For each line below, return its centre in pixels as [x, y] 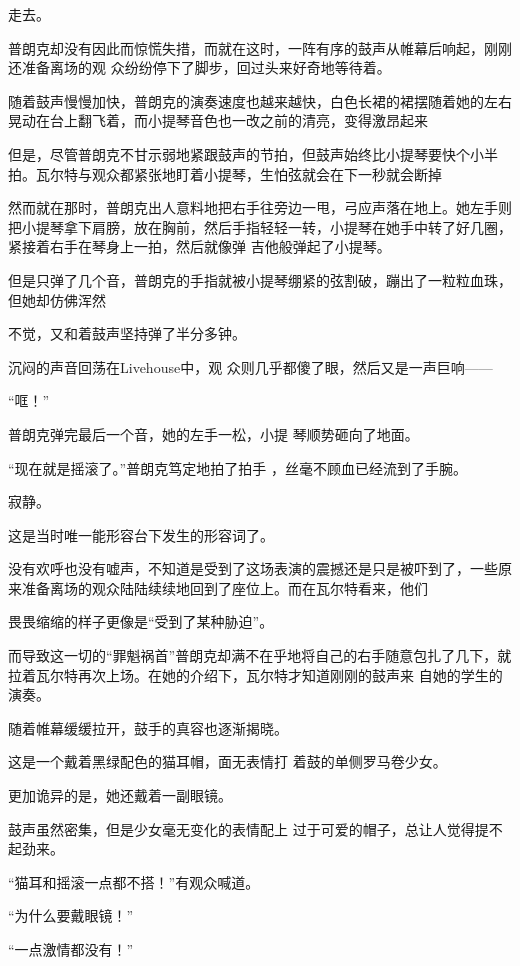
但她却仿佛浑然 [57, 299]
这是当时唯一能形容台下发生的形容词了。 [141, 534]
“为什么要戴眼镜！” [71, 915]
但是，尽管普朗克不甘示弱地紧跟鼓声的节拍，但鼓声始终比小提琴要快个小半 [253, 153]
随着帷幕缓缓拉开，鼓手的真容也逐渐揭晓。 [148, 727]
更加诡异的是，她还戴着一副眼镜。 [120, 795]
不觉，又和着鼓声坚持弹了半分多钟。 [127, 333]
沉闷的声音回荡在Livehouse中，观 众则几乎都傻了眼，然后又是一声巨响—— [250, 366]
